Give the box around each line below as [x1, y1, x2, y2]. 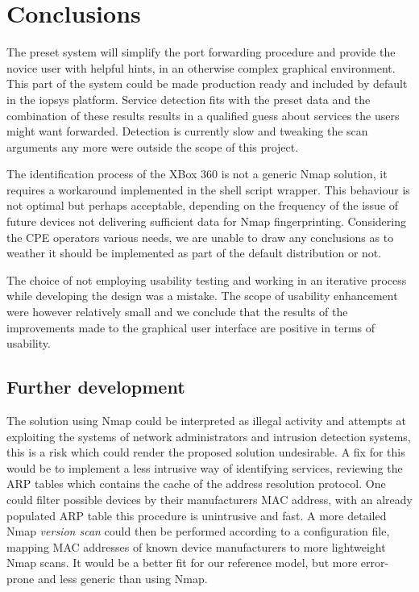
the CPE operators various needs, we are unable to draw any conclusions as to [6, 228, 394, 245]
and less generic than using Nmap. [37, 569, 208, 586]
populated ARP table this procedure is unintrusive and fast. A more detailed [6, 507, 387, 523]
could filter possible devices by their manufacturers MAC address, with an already [6, 490, 413, 507]
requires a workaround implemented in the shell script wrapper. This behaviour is [6, 181, 410, 198]
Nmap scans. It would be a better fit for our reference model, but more [6, 554, 358, 571]
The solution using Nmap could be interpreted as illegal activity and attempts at [6, 412, 406, 429]
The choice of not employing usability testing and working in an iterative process [6, 271, 407, 288]
